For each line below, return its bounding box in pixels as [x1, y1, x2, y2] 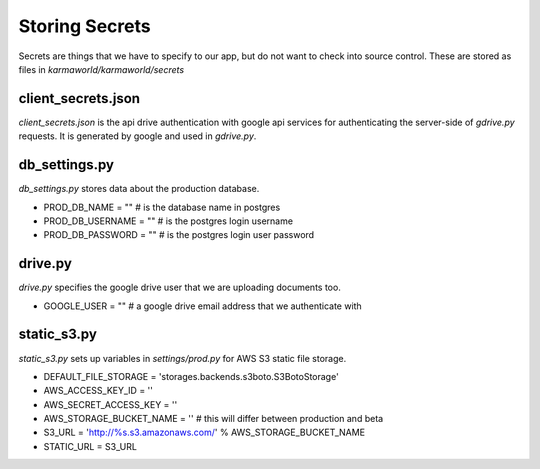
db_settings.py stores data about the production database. [18, 183, 260, 195]
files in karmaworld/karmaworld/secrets [18, 63, 185, 75]
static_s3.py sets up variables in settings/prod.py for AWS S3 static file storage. [18, 352, 347, 364]
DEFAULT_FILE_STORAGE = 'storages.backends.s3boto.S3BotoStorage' [43, 370, 339, 382]
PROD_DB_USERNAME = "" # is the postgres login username [43, 215, 294, 227]
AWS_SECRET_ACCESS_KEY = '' [43, 398, 178, 410]
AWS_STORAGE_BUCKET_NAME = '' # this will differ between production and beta [43, 413, 384, 425]
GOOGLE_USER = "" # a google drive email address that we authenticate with [43, 300, 362, 312]
